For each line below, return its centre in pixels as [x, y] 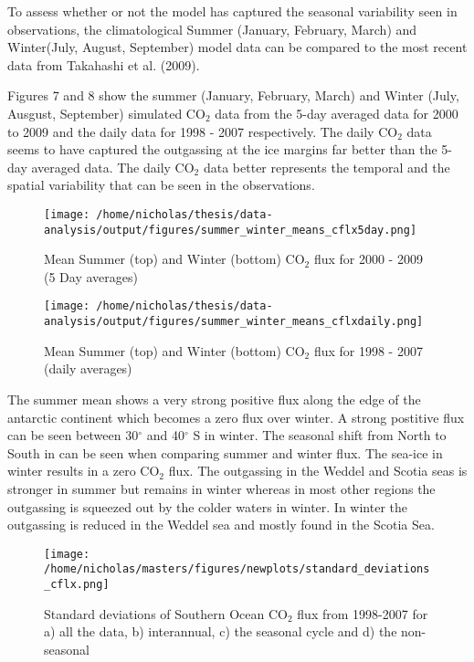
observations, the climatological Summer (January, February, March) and [212, 29]
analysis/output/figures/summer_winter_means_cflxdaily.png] [234, 322]
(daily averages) [88, 368]
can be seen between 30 [73, 435]
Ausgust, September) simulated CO [106, 113]
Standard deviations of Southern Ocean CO [166, 613]
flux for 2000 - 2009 [368, 259]
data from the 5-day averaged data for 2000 [337, 113]
